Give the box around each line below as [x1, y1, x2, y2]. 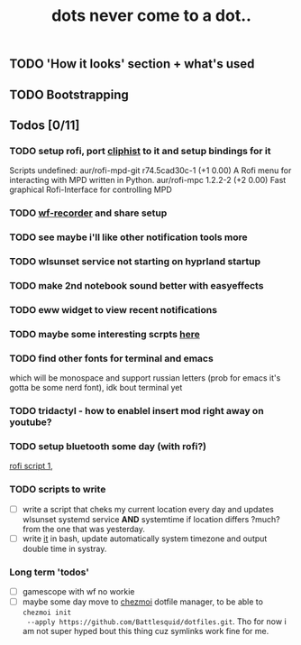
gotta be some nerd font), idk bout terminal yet [9, 382, 183, 393]
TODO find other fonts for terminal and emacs [9, 352, 214, 364]
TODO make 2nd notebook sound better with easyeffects [9, 279, 264, 291]
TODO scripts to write [9, 484, 106, 496]
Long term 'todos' [9, 566, 90, 578]
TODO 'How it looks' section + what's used [9, 56, 255, 72]
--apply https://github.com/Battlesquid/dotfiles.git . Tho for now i [26, 616, 287, 627]
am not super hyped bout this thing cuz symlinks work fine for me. [22, 626, 269, 637]
